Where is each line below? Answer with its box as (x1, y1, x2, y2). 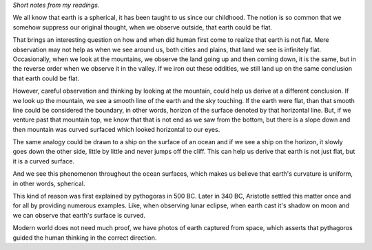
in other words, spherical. (12, 179, 85, 187)
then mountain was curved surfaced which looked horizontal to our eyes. (12, 125, 220, 133)
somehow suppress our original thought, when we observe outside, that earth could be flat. (12, 23, 272, 31)
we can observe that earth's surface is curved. (12, 211, 146, 219)
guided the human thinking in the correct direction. (12, 234, 157, 242)
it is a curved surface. (12, 157, 75, 165)
